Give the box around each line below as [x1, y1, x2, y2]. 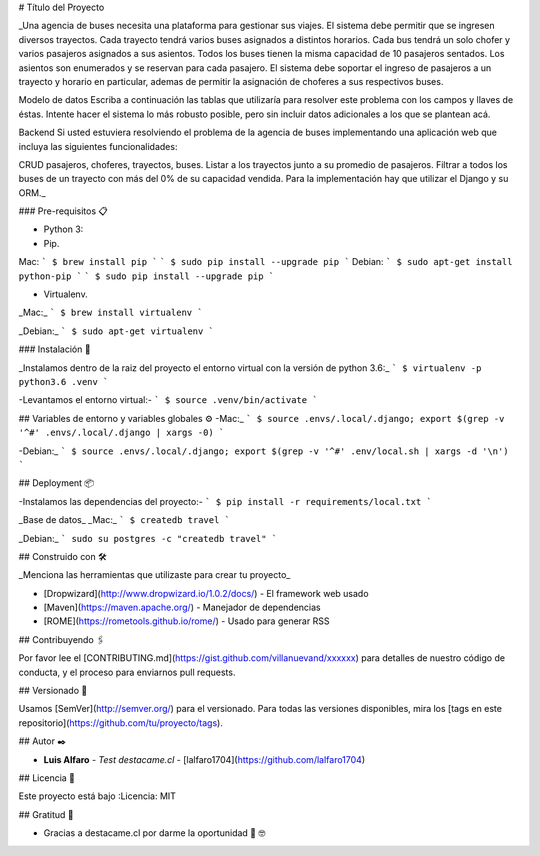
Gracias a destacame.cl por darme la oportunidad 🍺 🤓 [43, 827, 266, 839]
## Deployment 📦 [18, 477, 95, 489]
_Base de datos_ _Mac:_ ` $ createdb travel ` [18, 514, 230, 526]
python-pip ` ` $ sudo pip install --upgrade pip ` [18, 270, 275, 282]
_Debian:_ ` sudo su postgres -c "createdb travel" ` [18, 532, 278, 544]
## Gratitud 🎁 [18, 808, 74, 820]
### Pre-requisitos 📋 [18, 205, 109, 217]
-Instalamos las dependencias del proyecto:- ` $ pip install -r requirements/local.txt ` [18, 495, 432, 507]
